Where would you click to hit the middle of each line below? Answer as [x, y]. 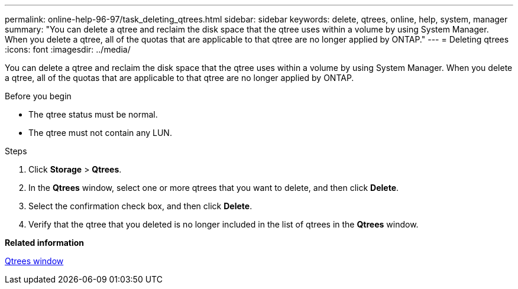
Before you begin [38, 96]
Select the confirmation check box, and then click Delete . [140, 206]
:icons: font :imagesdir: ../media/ [68, 49]
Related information [45, 243]
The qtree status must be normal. [93, 114]
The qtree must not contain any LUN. [100, 133]
